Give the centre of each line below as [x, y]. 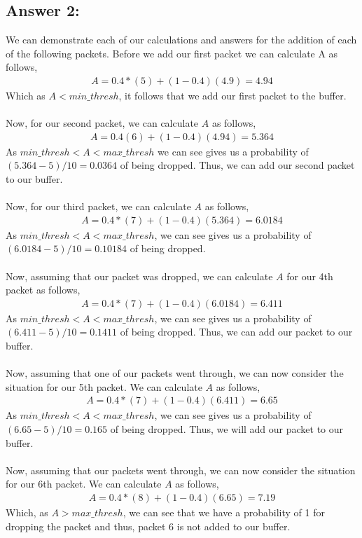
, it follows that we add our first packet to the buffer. [232, 96]
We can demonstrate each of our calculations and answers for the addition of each [181, 40]
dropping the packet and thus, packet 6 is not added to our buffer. [148, 526]
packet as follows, [43, 290]
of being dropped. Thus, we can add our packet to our [236, 332]
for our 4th [310, 276]
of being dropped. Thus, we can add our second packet [237, 165]
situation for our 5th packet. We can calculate [104, 386]
